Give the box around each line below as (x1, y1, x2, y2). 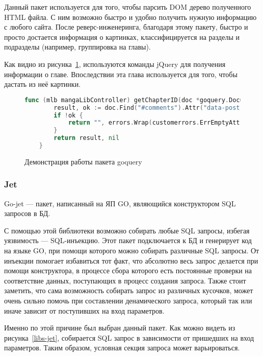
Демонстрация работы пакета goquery (24, 156, 142, 167)
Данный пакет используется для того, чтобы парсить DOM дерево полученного (4, 2, 251, 12)
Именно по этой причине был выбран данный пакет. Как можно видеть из (4, 322, 235, 333)
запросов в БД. (4, 208, 50, 219)
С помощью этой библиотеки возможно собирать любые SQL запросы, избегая (4, 225, 250, 235)
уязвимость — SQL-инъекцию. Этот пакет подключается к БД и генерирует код (4, 235, 252, 246)
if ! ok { (54, 111, 83, 119)
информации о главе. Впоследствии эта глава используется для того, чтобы (4, 68, 238, 79)
